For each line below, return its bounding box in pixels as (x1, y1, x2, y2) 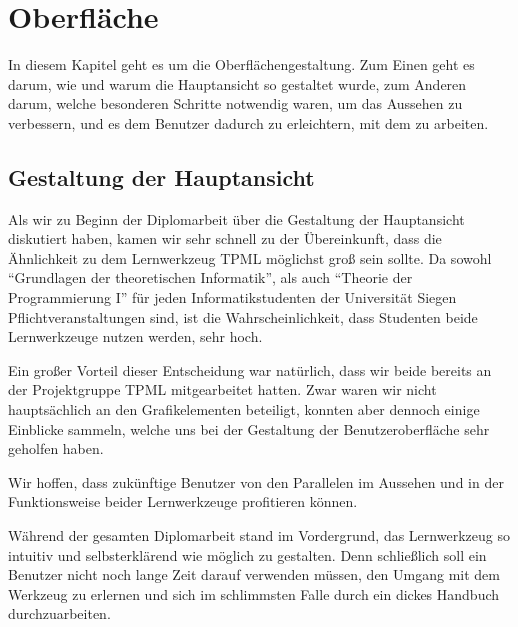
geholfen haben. (8, 438, 104, 459)
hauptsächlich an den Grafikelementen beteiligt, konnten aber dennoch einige (8, 399, 480, 420)
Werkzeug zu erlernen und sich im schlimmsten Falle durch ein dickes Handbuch (8, 583, 500, 604)
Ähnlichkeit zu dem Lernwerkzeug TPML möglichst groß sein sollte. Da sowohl (8, 247, 492, 268)
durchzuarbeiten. (8, 603, 111, 624)
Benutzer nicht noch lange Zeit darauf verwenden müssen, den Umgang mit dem (8, 564, 500, 585)
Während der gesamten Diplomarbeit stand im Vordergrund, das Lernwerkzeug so (8, 525, 510, 546)
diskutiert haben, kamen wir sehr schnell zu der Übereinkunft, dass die (8, 228, 442, 249)
